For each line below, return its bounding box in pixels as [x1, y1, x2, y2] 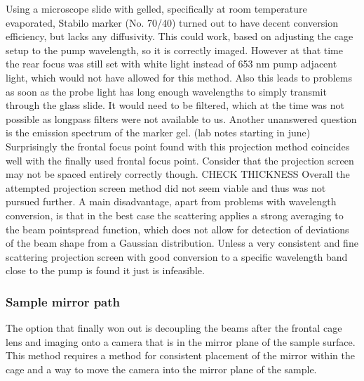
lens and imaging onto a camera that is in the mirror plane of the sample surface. [6, 334, 356, 349]
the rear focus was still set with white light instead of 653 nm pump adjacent [6, 56, 337, 71]
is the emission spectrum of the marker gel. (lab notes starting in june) [6, 125, 311, 140]
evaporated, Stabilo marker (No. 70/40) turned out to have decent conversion [6, 15, 338, 30]
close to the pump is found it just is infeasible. [6, 263, 205, 278]
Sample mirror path [6, 292, 121, 310]
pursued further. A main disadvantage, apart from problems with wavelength [6, 194, 337, 209]
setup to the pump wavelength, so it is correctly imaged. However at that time [6, 42, 343, 57]
